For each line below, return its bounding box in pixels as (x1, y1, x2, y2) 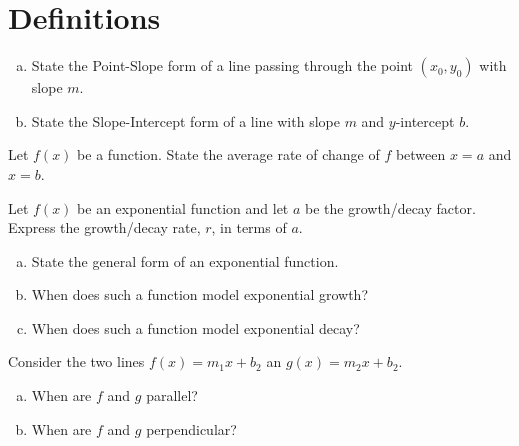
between (395, 144, 446, 165)
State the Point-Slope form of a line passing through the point (31, 55, 413, 76)
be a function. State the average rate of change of (77, 144, 380, 165)
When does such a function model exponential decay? (31, 317, 360, 338)
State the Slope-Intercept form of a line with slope (31, 110, 340, 131)
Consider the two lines (8, 351, 145, 372)
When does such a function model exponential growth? (31, 284, 369, 305)
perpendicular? (146, 418, 237, 439)
